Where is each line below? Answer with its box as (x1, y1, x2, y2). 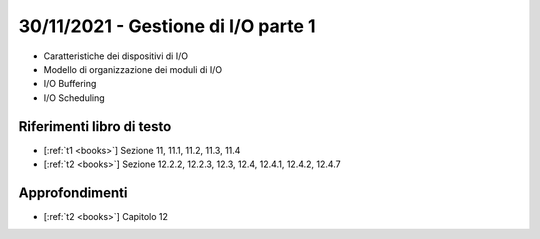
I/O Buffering (43, 78, 97, 90)
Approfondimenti (18, 184, 128, 201)
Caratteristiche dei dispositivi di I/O (43, 50, 189, 62)
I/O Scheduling (43, 91, 105, 104)
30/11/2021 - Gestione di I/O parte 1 (18, 15, 316, 37)
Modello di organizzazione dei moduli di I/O (43, 63, 223, 75)
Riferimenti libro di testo (18, 118, 172, 135)
